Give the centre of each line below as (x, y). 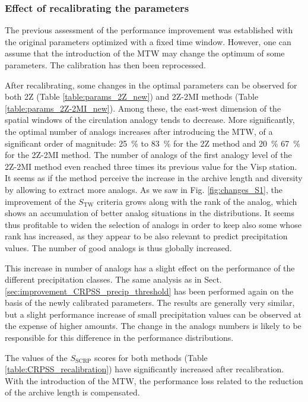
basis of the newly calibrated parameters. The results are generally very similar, (150, 303)
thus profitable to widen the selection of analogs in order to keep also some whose (153, 224)
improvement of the (40, 201)
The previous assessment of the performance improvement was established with (149, 30)
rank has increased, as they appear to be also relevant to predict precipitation (146, 236)
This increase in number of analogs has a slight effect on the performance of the (150, 268)
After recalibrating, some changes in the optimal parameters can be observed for (151, 85)
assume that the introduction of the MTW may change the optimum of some (145, 53)
